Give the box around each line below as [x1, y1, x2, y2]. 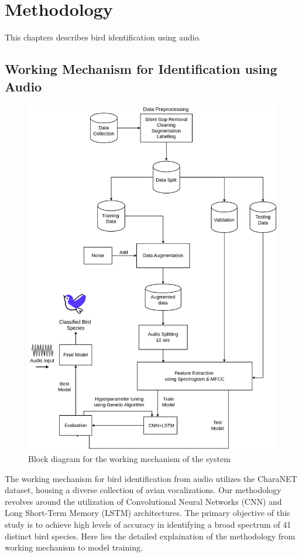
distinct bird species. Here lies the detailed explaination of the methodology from [5, 529, 296, 542]
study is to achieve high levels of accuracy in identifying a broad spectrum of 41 [5, 518, 291, 530]
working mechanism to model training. [5, 541, 143, 553]
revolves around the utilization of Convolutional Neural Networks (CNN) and [5, 495, 282, 507]
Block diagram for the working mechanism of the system [28, 453, 231, 465]
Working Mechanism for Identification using [5, 60, 277, 78]
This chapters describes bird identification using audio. [5, 31, 201, 43]
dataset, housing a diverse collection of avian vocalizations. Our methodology [5, 484, 282, 496]
